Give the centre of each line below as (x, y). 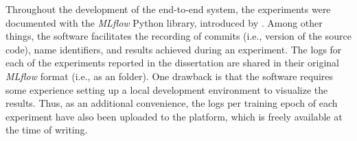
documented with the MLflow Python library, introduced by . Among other (164, 22)
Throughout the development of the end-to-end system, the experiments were (168, 9)
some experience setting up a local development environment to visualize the (167, 89)
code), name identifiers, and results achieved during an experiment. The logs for (174, 49)
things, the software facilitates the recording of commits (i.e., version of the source (178, 36)
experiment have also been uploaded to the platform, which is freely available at (174, 116)
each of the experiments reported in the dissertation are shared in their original (172, 63)
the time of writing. (47, 130)
